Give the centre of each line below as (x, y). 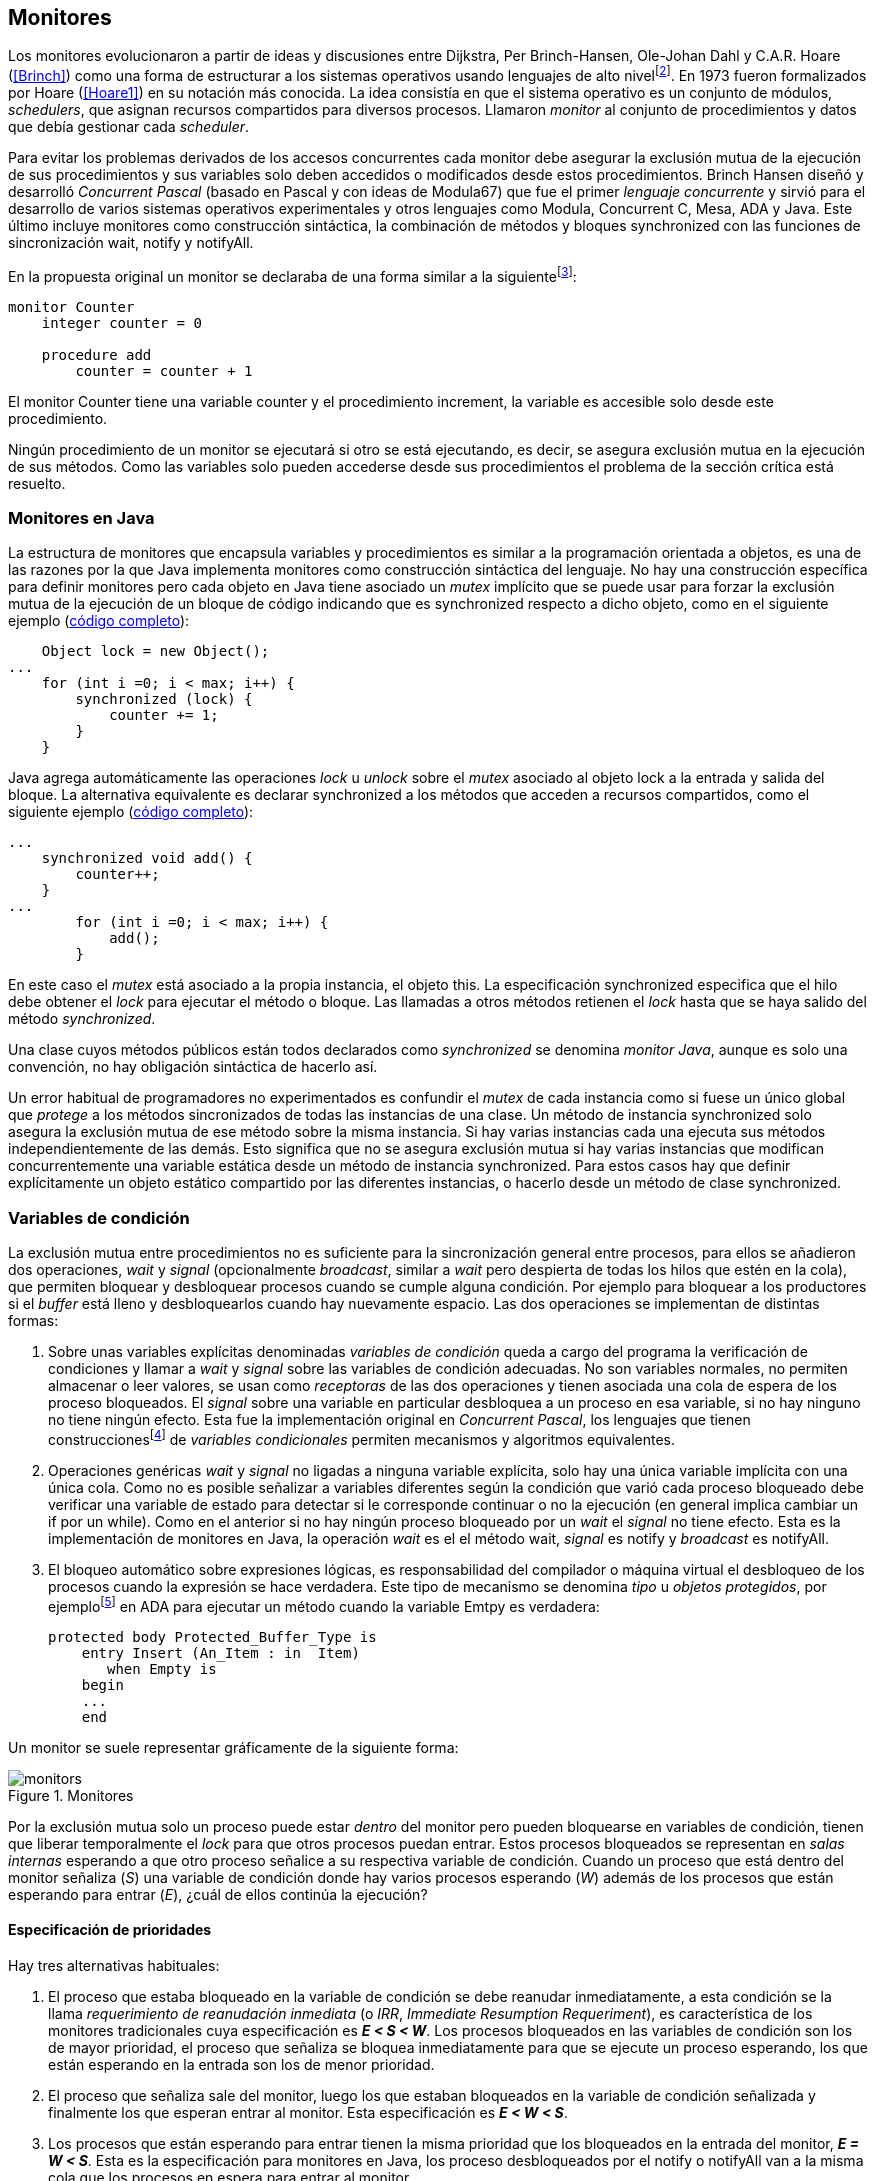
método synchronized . (82, 1019)
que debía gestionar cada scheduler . (129, 127)
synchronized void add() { (147, 858)
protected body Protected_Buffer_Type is (212, 1636)
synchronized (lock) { (164, 699)
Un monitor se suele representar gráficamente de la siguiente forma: (233, 1747)
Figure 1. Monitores (71, 1795)
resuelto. (37, 483)
